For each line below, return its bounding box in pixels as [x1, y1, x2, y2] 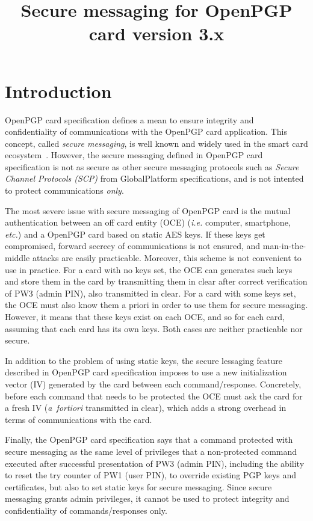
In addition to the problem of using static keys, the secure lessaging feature [5, 354, 283, 366]
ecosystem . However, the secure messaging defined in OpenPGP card [5, 149, 263, 161]
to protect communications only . [5, 184, 124, 197]
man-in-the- [262, 239, 306, 252]
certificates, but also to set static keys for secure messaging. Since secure [5, 480, 272, 493]
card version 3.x [88, 21, 225, 46]
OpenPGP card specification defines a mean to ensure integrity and [5, 113, 254, 126]
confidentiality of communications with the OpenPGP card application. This [5, 125, 287, 138]
